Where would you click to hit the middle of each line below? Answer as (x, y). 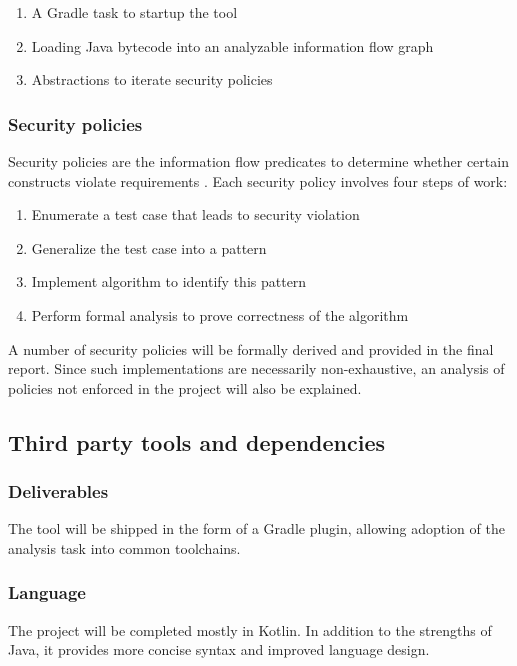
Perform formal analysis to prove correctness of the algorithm (220, 314)
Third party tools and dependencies (197, 441)
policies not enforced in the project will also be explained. (185, 387)
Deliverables (58, 491)
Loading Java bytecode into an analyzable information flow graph (232, 45)
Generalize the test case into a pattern (149, 247)
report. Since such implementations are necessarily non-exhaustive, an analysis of (256, 368)
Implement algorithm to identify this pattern (169, 281)
